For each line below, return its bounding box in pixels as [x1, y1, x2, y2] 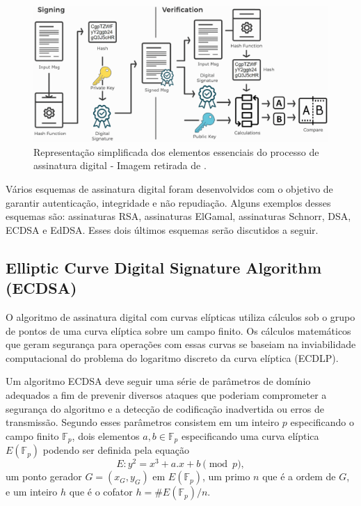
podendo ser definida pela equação [42, 443, 189, 457]
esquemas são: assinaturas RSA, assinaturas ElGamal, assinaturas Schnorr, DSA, [6, 209, 351, 223]
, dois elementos [72, 428, 140, 443]
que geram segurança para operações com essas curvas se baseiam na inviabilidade [6, 337, 356, 351]
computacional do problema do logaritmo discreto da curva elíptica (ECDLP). [6, 350, 339, 365]
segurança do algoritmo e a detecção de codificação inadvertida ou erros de [6, 401, 325, 416]
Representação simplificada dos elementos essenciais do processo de [33, 144, 319, 159]
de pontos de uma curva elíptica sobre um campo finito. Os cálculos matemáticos [6, 323, 351, 338]
